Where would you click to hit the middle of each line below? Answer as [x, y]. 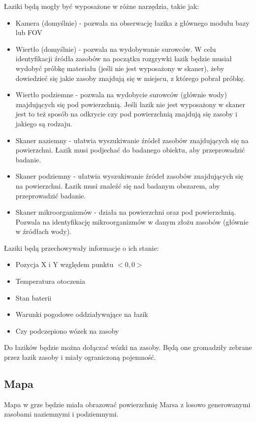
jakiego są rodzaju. [44, 123]
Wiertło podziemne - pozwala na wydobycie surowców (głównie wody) [121, 95]
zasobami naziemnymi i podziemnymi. [61, 414]
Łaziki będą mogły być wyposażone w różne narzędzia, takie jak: [102, 6]
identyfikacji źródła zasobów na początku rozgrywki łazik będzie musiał [124, 58]
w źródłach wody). [44, 231]
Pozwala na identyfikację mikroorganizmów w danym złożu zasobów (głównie [132, 221]
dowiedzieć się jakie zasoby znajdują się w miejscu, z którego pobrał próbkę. [130, 78]
